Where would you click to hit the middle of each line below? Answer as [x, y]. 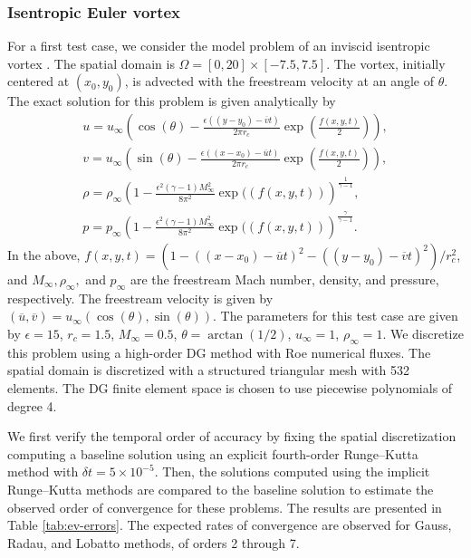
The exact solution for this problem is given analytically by [172, 101]
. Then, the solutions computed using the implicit [292, 471]
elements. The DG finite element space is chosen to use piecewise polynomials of [230, 387]
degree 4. [32, 405]
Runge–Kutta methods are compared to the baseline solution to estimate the [221, 489]
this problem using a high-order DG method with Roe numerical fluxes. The [219, 352]
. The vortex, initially [386, 63]
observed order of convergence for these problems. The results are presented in [225, 507]
